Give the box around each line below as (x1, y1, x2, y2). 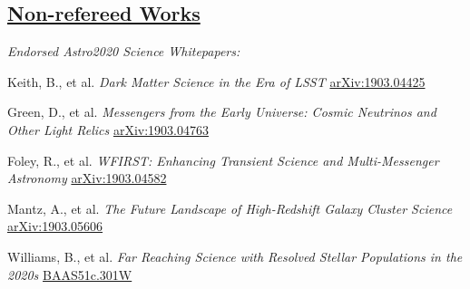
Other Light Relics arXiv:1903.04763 (7, 120, 209, 139)
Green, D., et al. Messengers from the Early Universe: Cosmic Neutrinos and (7, 102, 436, 121)
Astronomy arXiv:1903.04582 (7, 169, 167, 188)
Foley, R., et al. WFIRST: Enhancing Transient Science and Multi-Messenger (7, 150, 439, 169)
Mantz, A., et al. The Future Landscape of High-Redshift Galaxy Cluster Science (7, 198, 453, 217)
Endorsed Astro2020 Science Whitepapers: (7, 42, 240, 61)
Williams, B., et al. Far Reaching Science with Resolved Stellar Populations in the (7, 246, 463, 265)
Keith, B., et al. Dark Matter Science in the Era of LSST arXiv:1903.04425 (7, 72, 426, 91)
